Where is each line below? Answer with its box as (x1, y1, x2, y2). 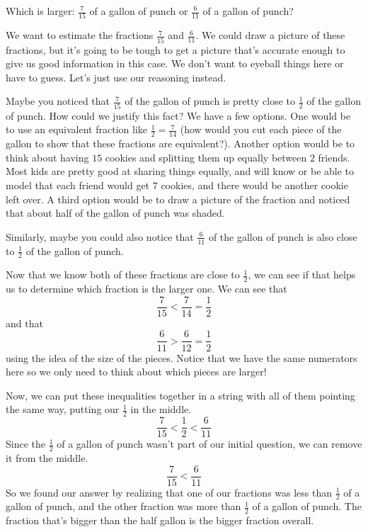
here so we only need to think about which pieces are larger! (6, 364, 267, 379)
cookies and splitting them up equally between (105, 149, 307, 164)
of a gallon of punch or (89, 4, 188, 18)
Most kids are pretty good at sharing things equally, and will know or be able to (6, 164, 355, 179)
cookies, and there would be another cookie (161, 177, 348, 192)
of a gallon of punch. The (252, 499, 362, 514)
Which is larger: (6, 4, 75, 18)
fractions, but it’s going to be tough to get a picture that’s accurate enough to (6, 42, 345, 57)
